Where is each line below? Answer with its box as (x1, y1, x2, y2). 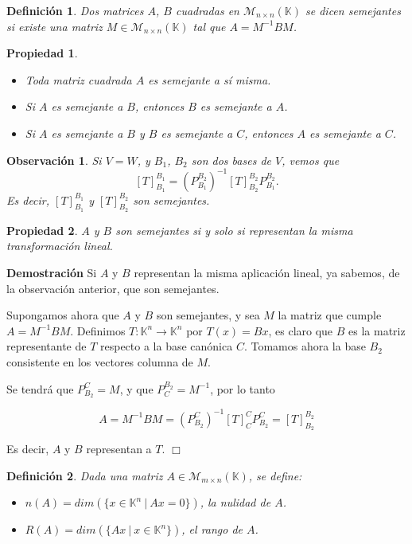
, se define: (248, 467, 302, 483)
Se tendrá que (6, 380, 74, 397)
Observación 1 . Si (6, 151, 102, 168)
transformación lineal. (6, 237, 113, 254)
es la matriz (348, 322, 406, 339)
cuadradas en (175, 2, 239, 18)
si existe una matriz (6, 18, 103, 34)
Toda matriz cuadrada (25, 71, 132, 88)
